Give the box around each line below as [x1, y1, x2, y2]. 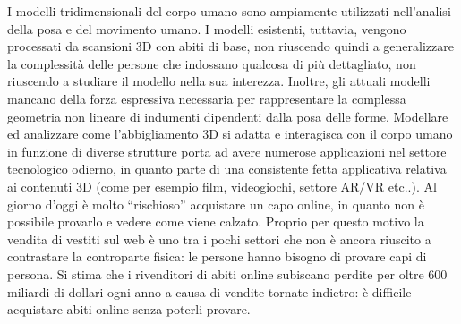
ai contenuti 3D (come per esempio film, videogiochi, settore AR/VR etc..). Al [7, 176, 437, 195]
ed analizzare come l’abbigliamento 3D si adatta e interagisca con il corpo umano [7, 124, 453, 143]
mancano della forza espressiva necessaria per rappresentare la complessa [7, 89, 406, 107]
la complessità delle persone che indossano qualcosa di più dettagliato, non [7, 54, 416, 72]
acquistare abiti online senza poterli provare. [7, 300, 251, 319]
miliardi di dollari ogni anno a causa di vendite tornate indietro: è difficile [7, 282, 412, 301]
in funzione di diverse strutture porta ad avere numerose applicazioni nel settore [7, 141, 447, 160]
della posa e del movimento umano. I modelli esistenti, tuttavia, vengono [7, 19, 406, 38]
